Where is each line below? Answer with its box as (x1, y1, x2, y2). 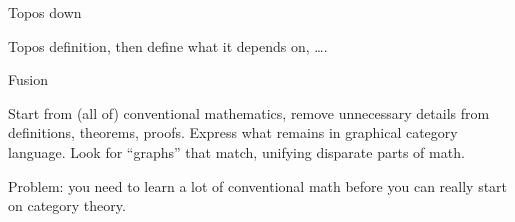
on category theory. (8, 195, 126, 216)
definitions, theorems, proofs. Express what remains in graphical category (8, 122, 458, 143)
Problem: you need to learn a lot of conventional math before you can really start (8, 175, 508, 196)
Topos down (8, 2, 82, 22)
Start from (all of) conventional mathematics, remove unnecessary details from (8, 102, 490, 123)
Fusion (8, 69, 48, 90)
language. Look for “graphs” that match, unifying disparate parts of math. (8, 141, 465, 162)
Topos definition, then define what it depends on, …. (8, 35, 328, 56)
